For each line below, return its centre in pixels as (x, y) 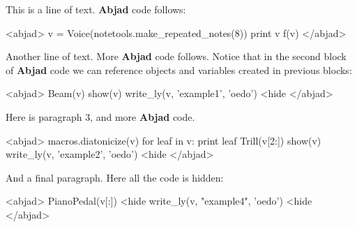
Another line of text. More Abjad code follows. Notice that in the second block (176, 56)
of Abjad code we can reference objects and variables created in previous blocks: (179, 69)
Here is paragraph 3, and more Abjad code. (100, 116)
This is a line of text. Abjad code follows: (96, 9)
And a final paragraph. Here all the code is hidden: (115, 177)
